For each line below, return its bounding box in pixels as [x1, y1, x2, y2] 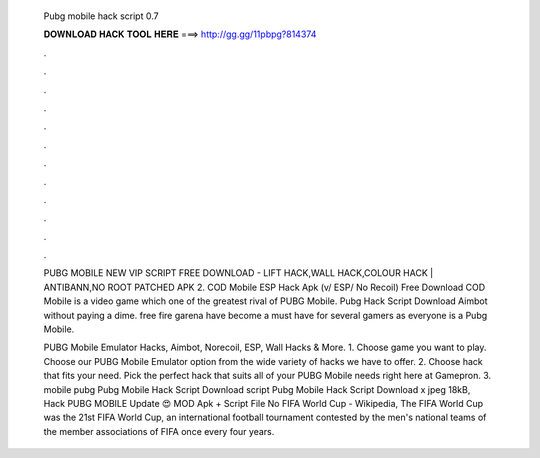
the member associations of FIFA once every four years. [43, 425, 275, 437]
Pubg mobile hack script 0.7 [43, 10, 159, 22]
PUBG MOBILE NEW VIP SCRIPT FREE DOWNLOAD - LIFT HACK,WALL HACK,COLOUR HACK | [43, 267, 434, 279]
